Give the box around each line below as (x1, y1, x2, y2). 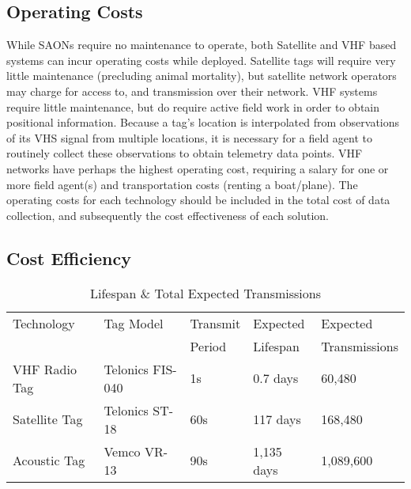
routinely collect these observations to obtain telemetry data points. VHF (6, 145, 363, 161)
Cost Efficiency (6, 245, 131, 270)
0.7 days (253, 369, 299, 388)
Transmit (190, 313, 241, 332)
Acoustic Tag (13, 451, 85, 470)
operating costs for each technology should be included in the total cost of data (6, 191, 390, 208)
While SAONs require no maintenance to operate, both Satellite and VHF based (6, 36, 397, 53)
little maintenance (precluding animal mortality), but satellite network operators (6, 67, 397, 84)
